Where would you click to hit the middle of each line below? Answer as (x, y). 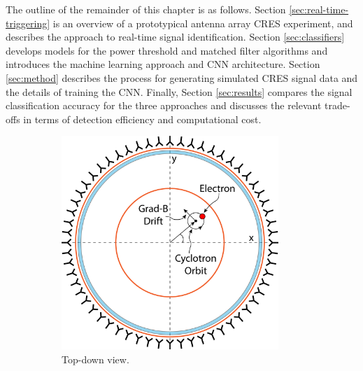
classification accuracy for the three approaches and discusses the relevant (164, 105)
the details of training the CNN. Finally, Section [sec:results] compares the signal (179, 91)
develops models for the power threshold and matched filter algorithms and (167, 50)
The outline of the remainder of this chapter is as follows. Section (146, 9)
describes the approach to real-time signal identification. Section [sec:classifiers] (175, 37)
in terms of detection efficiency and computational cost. (142, 119)
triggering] (28, 23)
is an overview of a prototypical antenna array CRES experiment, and (203, 23)
